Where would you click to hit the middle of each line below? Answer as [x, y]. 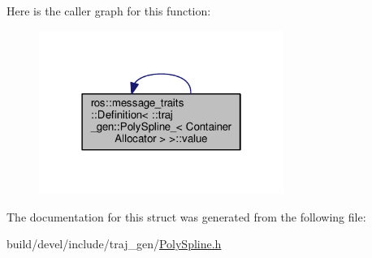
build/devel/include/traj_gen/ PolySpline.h [114, 244]
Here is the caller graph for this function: [109, 11]
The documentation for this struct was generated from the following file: [186, 216]
